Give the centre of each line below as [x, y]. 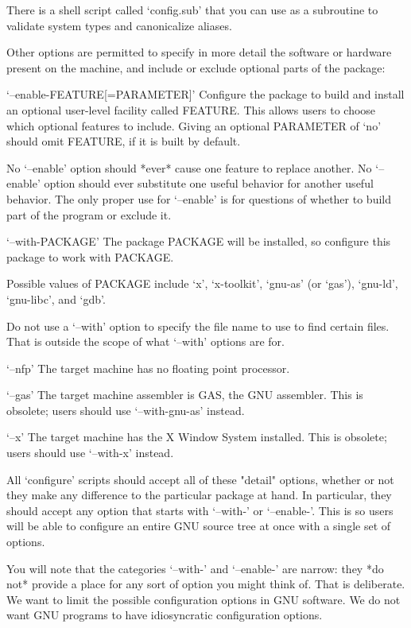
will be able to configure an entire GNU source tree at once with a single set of [199, 526]
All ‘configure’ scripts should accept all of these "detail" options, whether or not [200, 479]
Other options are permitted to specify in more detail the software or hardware [199, 52]
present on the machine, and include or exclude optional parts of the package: [196, 67]
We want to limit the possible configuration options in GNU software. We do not [204, 599]
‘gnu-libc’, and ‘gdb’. [56, 298]
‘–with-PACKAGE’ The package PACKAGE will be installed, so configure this [199, 241]
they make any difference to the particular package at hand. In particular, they [199, 495]
